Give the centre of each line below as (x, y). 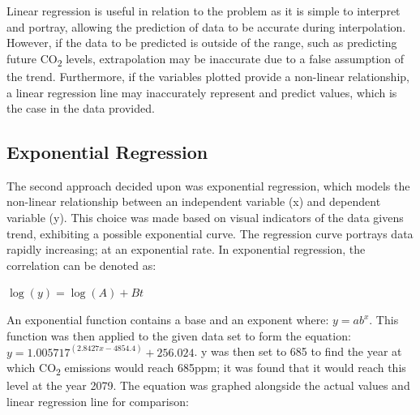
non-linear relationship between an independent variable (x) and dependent (194, 201)
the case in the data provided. (81, 108)
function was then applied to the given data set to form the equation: (179, 335)
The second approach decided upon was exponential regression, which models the (208, 185)
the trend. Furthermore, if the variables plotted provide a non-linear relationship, (208, 76)
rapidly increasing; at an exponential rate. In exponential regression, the (186, 249)
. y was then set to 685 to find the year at (298, 351)
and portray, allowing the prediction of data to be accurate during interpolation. (206, 26)
